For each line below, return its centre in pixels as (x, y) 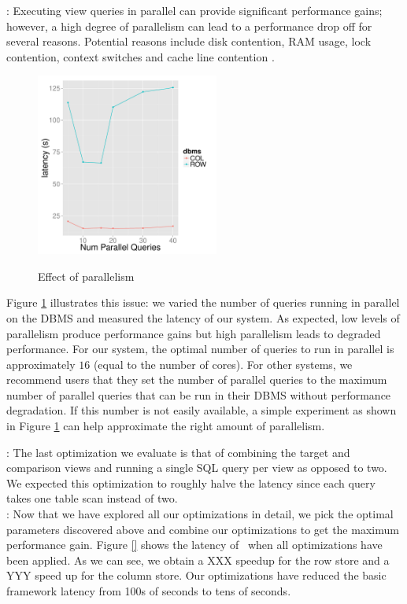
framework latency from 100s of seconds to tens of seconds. (149, 591)
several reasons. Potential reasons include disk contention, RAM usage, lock (189, 41)
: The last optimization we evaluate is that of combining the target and (178, 452)
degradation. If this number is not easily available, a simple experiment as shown (202, 410)
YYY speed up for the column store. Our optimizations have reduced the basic (196, 575)
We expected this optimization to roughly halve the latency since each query (191, 482)
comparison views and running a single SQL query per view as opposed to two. (197, 468)
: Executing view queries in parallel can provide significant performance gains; (194, 10)
